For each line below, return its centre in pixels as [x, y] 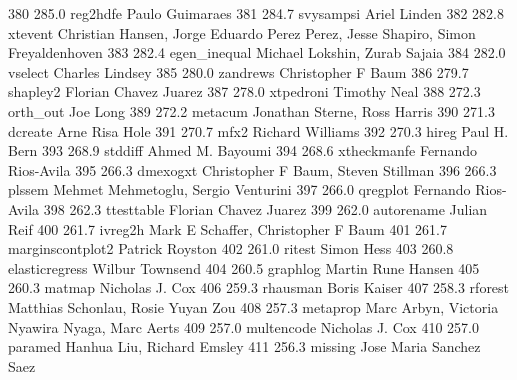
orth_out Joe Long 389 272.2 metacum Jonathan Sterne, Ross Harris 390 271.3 [251, 110]
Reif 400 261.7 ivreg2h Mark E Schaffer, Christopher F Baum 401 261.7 [227, 228]
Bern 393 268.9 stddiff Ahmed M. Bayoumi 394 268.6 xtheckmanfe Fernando [242, 150]
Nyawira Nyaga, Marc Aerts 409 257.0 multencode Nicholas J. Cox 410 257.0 [243, 326]
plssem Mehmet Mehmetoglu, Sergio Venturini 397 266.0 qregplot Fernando [239, 189]
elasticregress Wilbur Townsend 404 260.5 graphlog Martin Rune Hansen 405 [244, 267]
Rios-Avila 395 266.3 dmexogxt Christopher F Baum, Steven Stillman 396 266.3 [252, 169]
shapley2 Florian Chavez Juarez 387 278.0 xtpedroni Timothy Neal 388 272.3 [244, 91]
